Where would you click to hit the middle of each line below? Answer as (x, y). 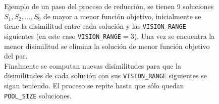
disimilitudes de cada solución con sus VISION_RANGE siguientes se (105, 75)
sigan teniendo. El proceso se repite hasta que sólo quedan (94, 85)
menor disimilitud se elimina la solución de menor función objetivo (107, 46)
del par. (16, 56)
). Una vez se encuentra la (174, 36)
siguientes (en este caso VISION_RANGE (63, 36)
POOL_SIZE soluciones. (38, 95)
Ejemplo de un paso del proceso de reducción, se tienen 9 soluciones (109, 6)
